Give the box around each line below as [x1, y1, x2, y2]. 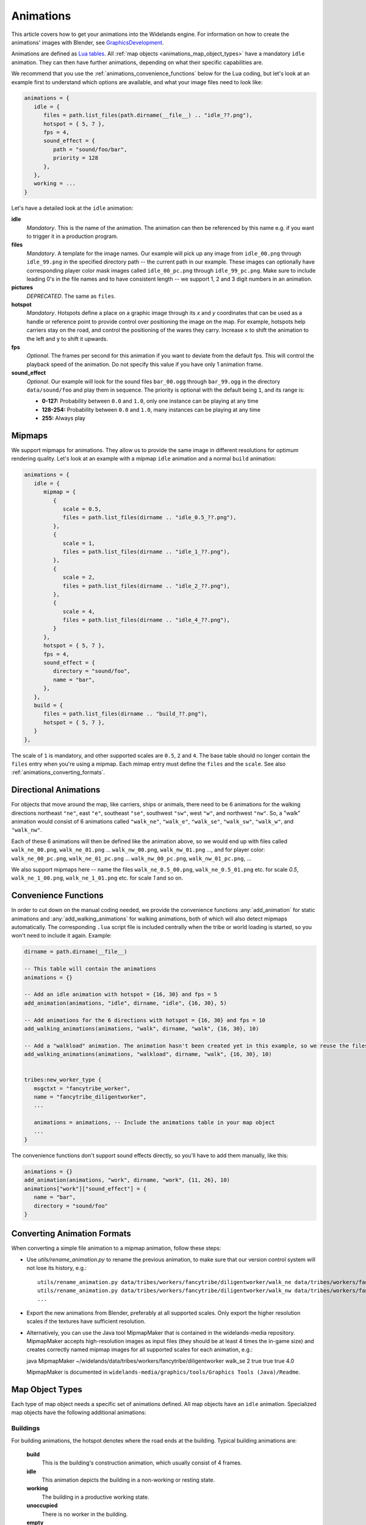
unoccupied [26, 1502, 58, 1509]
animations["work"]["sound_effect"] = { [24, 1185, 146, 1192]
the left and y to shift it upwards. [26, 335, 108, 342]
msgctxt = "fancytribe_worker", [34, 1085, 131, 1092]
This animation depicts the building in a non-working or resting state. [41, 1476, 215, 1484]
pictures [11, 284, 34, 291]
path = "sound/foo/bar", [52, 146, 127, 152]
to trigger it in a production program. [26, 232, 118, 240]
